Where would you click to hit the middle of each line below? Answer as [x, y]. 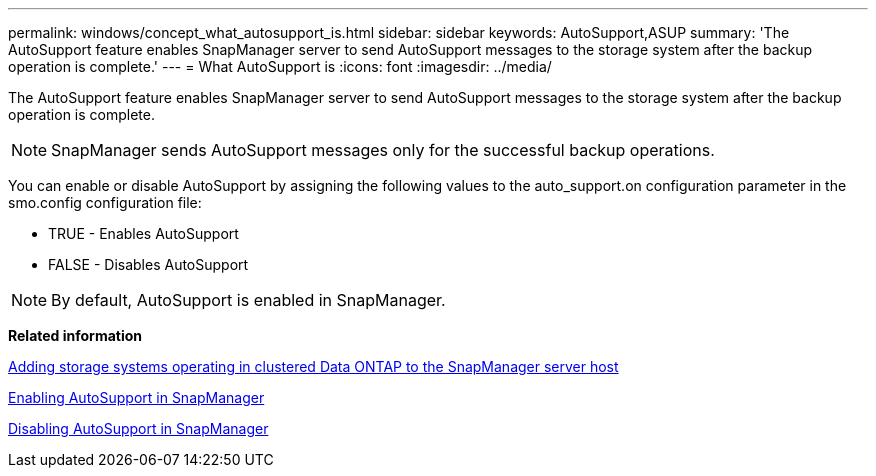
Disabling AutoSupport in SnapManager [138, 428]
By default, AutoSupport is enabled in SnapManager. [248, 300]
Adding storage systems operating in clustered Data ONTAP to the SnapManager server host [313, 366]
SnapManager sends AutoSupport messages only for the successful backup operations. [383, 150]
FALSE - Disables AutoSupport [148, 264]
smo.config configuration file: [105, 202]
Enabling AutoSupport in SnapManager [136, 397]
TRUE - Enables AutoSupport [143, 233]
